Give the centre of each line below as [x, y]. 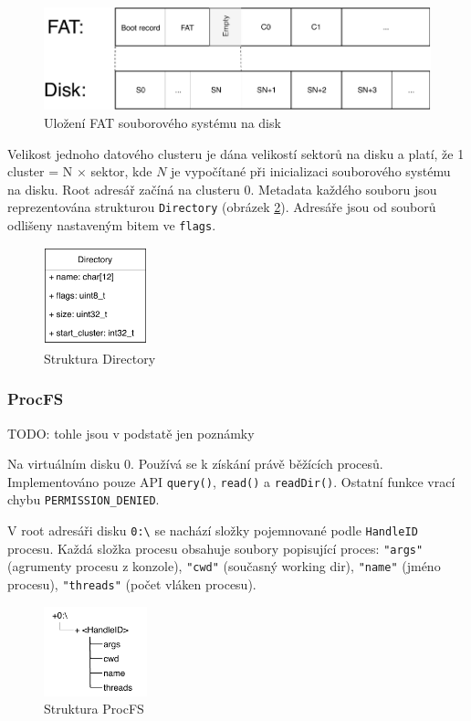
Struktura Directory [100, 358]
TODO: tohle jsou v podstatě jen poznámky [131, 433]
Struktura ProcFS [94, 709]
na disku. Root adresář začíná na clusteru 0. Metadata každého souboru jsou [222, 189]
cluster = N [40, 171]
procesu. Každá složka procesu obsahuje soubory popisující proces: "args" [215, 548]
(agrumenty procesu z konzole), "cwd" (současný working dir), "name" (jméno [224, 566]
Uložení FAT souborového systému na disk [162, 122]
